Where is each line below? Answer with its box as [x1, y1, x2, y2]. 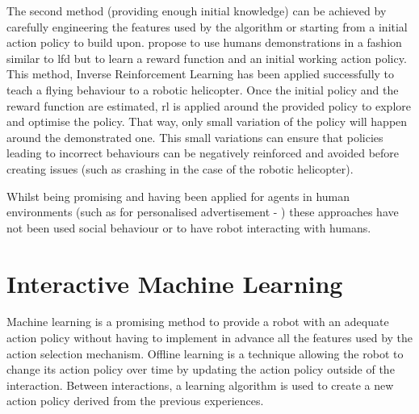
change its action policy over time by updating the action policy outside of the [6, 361, 395, 378]
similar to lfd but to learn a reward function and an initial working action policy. [6, 49, 407, 66]
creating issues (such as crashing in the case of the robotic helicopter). [6, 160, 354, 177]
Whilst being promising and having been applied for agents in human [6, 187, 350, 204]
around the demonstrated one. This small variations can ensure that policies [6, 128, 383, 145]
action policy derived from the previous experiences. [6, 392, 264, 409]
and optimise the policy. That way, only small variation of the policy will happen [6, 113, 408, 130]
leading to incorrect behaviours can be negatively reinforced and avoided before [6, 144, 400, 161]
